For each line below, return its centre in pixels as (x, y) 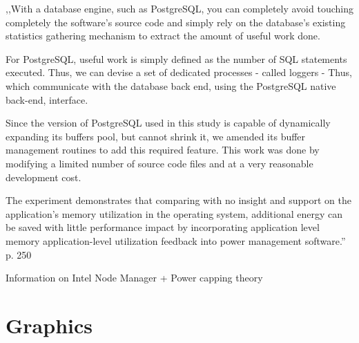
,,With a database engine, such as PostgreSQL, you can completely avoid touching (179, 8)
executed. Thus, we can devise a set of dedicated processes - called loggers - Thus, (179, 72)
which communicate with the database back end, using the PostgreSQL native (171, 85)
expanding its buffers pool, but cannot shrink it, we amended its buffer (156, 136)
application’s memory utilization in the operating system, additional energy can (174, 213)
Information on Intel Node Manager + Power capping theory (134, 278)
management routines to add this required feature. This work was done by (163, 150)
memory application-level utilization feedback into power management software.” (176, 240)
